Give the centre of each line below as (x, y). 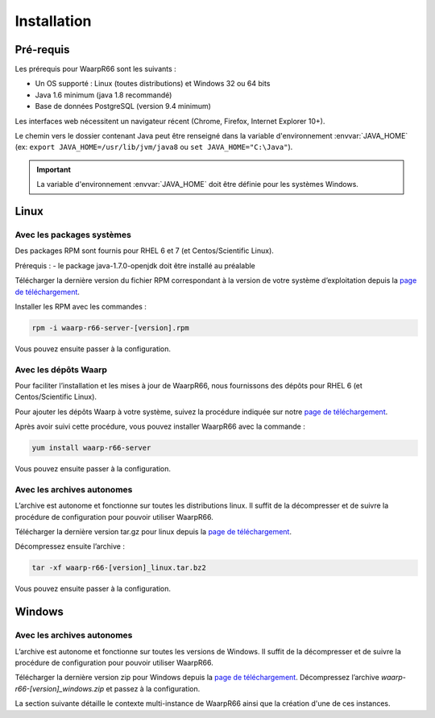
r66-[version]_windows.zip (60, 688)
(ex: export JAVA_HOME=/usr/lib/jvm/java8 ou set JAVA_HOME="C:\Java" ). (154, 147)
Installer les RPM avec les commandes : (81, 306)
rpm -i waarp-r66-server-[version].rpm (110, 328)
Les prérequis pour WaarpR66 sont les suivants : (95, 69)
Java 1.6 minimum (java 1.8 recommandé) (104, 95)
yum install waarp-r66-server (91, 448)
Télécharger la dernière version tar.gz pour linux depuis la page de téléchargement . (153, 532)
